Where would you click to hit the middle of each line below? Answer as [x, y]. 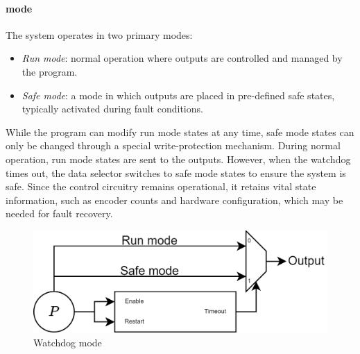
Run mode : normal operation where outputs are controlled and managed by [182, 58]
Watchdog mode [68, 342]
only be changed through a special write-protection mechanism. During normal [173, 145]
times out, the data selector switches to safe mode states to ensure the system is [176, 172]
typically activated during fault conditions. [112, 109]
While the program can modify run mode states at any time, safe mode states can [180, 132]
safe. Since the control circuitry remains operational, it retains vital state [161, 186]
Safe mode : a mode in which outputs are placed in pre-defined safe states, [178, 95]
